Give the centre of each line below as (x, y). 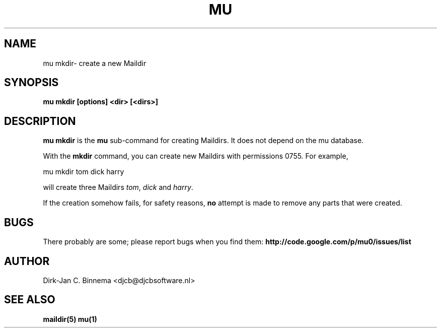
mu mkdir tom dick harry (84, 172)
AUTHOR (27, 261)
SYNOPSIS (31, 83)
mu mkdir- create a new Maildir (95, 63)
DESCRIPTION (40, 121)
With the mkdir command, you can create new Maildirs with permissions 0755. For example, (196, 156)
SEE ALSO (30, 300)
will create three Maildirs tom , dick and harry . (118, 187)
